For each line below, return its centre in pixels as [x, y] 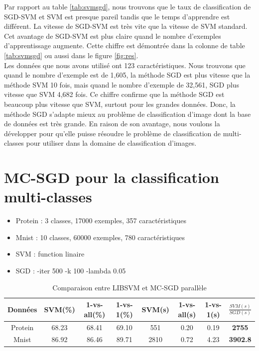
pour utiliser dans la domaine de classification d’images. [111, 143]
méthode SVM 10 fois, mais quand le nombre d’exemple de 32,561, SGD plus [122, 84]
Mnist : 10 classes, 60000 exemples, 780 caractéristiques [100, 237]
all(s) [187, 314]
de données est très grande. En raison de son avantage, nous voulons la [112, 124]
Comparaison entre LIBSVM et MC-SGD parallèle [129, 287]
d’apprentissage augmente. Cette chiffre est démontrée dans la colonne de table [125, 45]
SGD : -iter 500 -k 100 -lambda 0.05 [71, 270]
